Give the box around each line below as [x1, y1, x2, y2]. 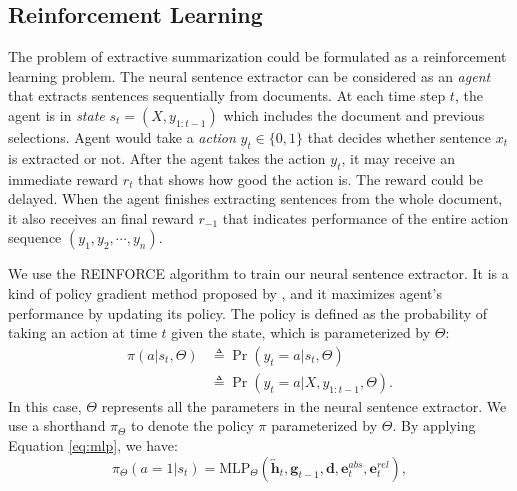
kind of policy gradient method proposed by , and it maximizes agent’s [8, 282, 442, 303]
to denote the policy [131, 415, 254, 436]
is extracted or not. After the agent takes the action [8, 147, 326, 168]
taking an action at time [8, 322, 157, 343]
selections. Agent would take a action [8, 126, 236, 147]
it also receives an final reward [8, 207, 194, 228]
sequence [8, 227, 62, 248]
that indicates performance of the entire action [222, 207, 509, 228]
